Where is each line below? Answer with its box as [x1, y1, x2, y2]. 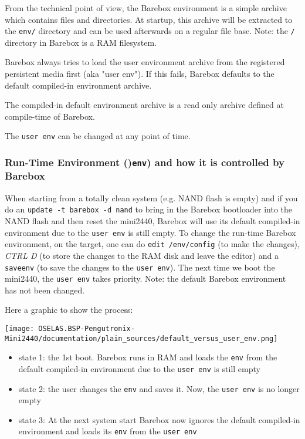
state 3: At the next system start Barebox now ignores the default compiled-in [18, 413, 300, 426]
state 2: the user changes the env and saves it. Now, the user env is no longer [18, 382, 300, 394]
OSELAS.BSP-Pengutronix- [38, 325, 135, 333]
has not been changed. [5, 283, 85, 296]
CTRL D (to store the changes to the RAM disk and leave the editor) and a [5, 249, 279, 261]
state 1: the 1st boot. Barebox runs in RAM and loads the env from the [18, 351, 277, 363]
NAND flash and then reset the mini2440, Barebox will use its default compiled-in [5, 215, 300, 227]
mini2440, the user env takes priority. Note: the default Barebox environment [5, 272, 286, 285]
